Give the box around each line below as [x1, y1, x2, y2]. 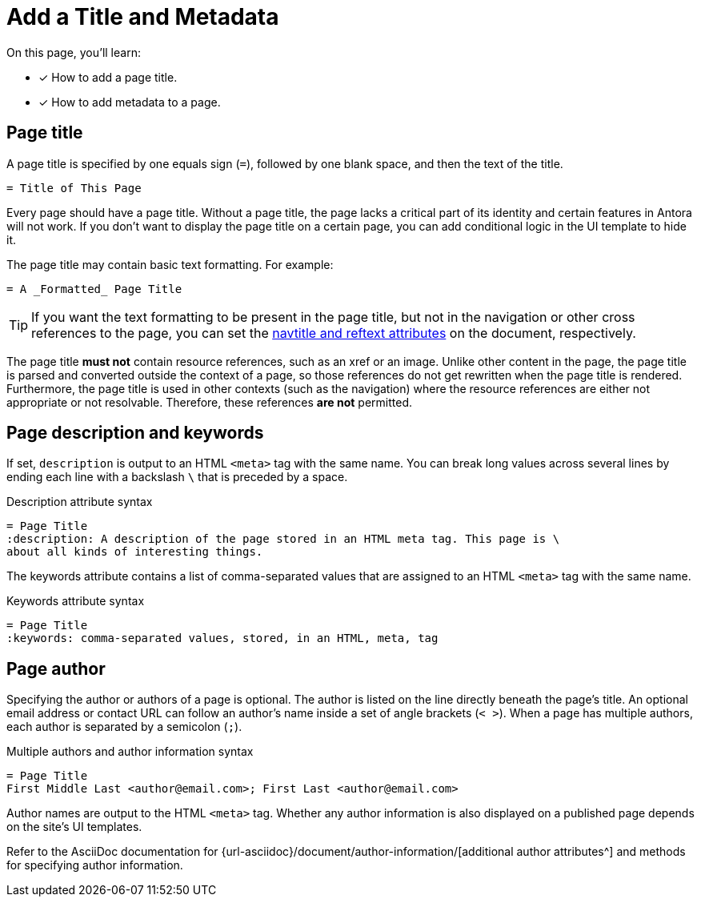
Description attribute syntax [6, 495, 153, 509]
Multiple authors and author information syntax [6, 744, 254, 759]
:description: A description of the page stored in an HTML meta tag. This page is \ [6, 532, 560, 546]
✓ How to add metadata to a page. [38, 94, 221, 109]
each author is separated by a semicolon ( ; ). [6, 720, 242, 734]
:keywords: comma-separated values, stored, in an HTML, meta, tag [6, 632, 439, 645]
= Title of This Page [6, 181, 142, 195]
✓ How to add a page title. [38, 70, 178, 84]
